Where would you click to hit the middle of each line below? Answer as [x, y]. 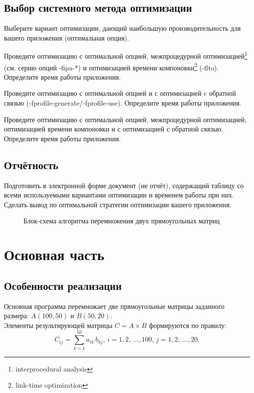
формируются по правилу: [188, 325]
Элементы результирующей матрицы [58, 325]
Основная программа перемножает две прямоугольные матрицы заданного [114, 306]
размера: [16, 316]
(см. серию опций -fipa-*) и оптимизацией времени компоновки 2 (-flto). [111, 66]
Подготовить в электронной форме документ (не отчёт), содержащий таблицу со [124, 185]
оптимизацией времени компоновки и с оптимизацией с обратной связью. [114, 129]
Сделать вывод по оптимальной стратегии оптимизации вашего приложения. [118, 204]
